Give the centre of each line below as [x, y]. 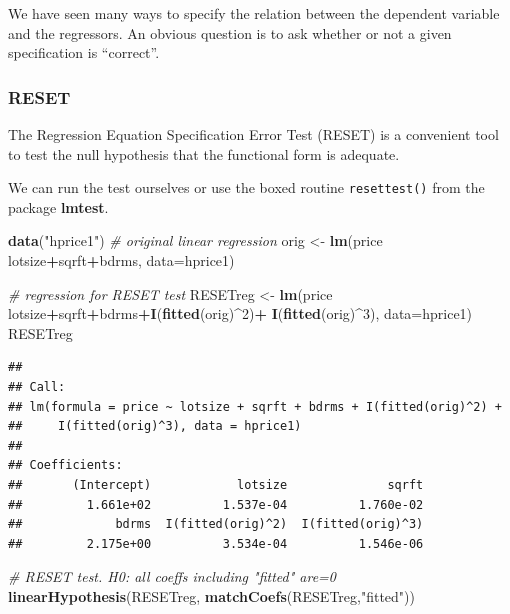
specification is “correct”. [84, 52]
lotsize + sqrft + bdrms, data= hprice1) [121, 260]
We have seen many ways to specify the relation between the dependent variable [254, 13]
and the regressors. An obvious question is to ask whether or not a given [230, 32]
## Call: [37, 387]
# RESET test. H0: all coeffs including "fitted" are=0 [172, 576]
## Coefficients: [65, 465]
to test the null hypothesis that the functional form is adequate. [204, 153]
